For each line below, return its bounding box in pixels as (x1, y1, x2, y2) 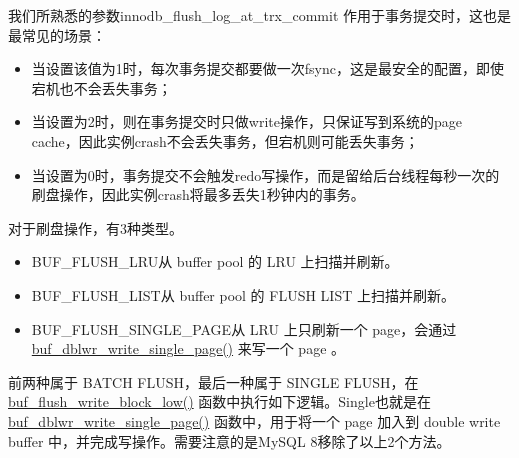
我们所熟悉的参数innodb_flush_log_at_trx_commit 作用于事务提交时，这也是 (8, 5, 511, 25)
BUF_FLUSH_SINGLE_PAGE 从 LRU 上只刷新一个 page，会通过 (31, 318, 457, 339)
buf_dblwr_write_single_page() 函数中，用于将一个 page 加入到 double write (8, 410, 501, 431)
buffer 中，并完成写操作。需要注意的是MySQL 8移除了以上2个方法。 (8, 430, 451, 451)
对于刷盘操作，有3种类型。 (8, 217, 183, 238)
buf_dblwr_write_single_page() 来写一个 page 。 (31, 338, 346, 359)
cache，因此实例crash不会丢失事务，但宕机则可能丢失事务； (31, 130, 419, 151)
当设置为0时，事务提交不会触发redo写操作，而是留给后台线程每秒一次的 (31, 164, 500, 185)
